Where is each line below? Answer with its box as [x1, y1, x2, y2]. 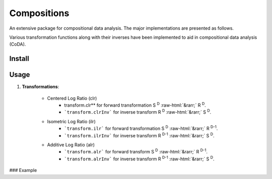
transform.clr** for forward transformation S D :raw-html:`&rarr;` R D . [64, 101, 206, 108]
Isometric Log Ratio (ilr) [47, 118, 96, 124]
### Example [9, 167, 37, 173]
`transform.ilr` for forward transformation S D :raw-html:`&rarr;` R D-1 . [64, 125, 218, 132]
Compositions [9, 8, 70, 19]
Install [9, 54, 30, 63]
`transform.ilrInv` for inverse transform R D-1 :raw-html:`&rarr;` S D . [64, 131, 215, 138]
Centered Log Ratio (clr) [47, 95, 97, 101]
